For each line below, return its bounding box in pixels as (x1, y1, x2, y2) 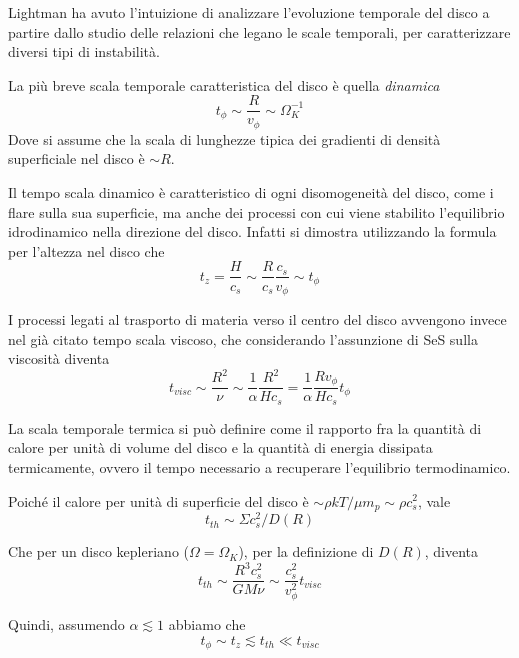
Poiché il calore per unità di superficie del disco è (8, 490, 309, 511)
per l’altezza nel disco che (8, 240, 165, 261)
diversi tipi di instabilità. (8, 41, 160, 62)
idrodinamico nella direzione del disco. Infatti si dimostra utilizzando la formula (8, 221, 497, 242)
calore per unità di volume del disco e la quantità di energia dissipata (8, 437, 433, 458)
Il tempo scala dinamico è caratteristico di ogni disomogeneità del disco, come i (8, 182, 494, 203)
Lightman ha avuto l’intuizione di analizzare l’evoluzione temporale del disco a (8, 2, 490, 22)
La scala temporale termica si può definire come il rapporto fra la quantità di (8, 417, 482, 438)
